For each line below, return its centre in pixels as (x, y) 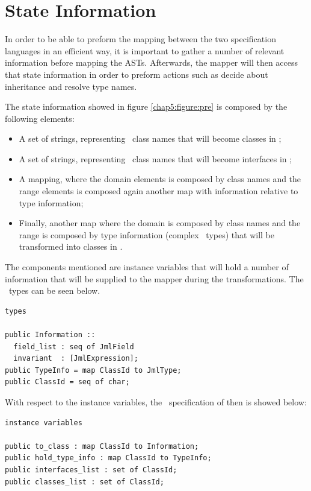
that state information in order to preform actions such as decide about (137, 74)
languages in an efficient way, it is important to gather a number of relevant (145, 50)
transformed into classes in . (71, 246)
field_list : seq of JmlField (74, 347)
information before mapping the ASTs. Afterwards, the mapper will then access (152, 62)
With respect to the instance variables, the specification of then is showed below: (156, 401)
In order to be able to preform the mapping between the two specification (140, 39)
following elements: (40, 118)
